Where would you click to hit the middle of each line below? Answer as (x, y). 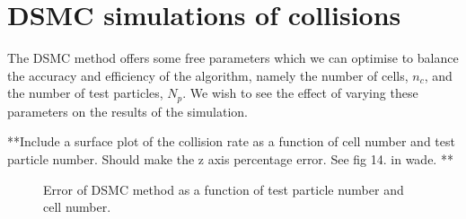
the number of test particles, (85, 93)
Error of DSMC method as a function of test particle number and (224, 189)
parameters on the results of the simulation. (127, 111)
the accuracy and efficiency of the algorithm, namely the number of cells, (208, 75)
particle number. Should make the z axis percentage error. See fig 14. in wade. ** (230, 158)
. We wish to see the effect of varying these (300, 93)
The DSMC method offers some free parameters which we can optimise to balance (233, 58)
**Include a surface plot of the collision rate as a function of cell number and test (231, 141)
